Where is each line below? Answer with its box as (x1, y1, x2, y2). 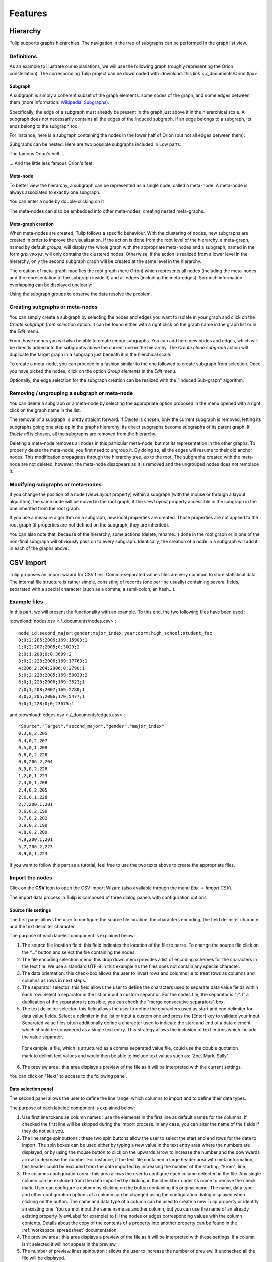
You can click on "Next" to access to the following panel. (9, 1073, 127, 1079)
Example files (9, 598, 43, 605)
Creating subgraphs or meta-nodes (9, 303, 98, 310)
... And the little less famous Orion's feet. (9, 160, 94, 166)
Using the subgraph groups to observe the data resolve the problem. (9, 291, 152, 297)
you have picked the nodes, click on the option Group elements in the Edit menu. (9, 368, 177, 374)
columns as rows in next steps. (22, 977, 87, 983)
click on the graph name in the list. (9, 407, 81, 413)
